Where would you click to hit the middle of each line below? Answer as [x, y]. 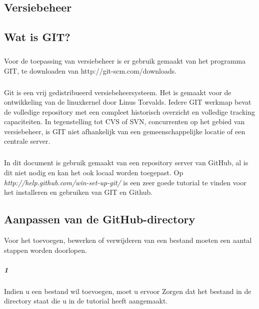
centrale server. [27, 141]
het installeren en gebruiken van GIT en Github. [78, 192]
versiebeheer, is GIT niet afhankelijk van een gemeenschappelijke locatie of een [125, 131]
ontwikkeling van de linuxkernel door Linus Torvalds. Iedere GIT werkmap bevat [128, 102]
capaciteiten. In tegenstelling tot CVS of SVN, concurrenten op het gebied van [124, 121]
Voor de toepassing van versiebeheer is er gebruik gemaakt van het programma [125, 60]
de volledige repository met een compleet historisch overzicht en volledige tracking [130, 111]
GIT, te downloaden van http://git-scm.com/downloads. [90, 70]
